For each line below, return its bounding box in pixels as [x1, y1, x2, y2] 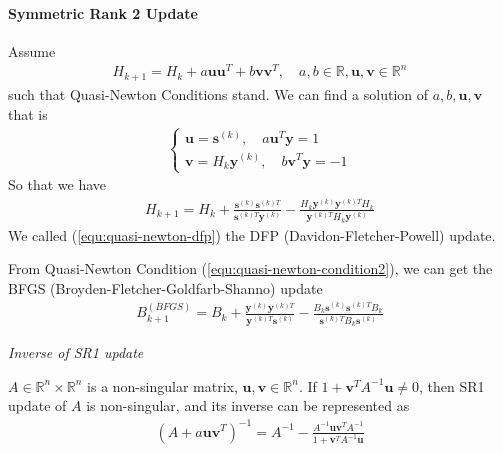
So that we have [8, 174, 106, 195]
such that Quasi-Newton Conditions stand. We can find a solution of [8, 83, 429, 104]
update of [8, 395, 67, 416]
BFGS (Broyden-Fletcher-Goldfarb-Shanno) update [8, 277, 323, 298]
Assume [8, 40, 56, 61]
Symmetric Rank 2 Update [8, 2, 198, 23]
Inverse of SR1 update [8, 342, 144, 363]
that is [8, 103, 48, 124]
